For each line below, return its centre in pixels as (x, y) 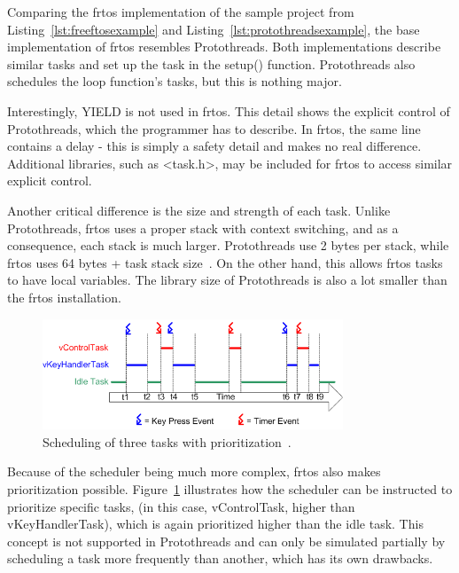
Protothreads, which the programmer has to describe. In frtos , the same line (214, 128)
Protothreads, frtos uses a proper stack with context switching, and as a (203, 228)
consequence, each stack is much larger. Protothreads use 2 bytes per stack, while (228, 245)
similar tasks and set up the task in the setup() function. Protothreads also (211, 63)
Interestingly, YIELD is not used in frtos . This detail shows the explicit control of (229, 110)
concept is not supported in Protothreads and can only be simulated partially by (226, 541)
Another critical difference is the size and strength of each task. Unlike (199, 210)
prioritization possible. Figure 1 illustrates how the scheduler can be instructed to (230, 489)
